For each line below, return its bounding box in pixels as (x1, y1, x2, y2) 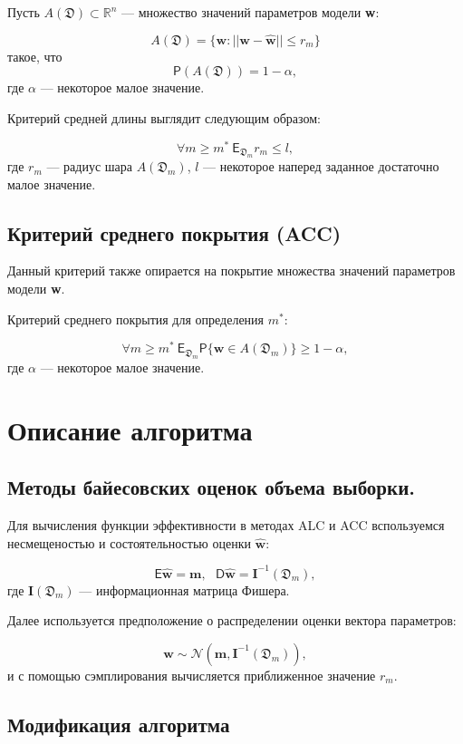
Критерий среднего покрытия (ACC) (7, 218, 342, 246)
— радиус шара (46, 157, 133, 176)
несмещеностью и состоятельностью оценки (7, 533, 251, 552)
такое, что (7, 46, 63, 65)
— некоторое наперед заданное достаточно (203, 157, 439, 176)
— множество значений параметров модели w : (121, 3, 380, 21)
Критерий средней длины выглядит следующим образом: (7, 109, 321, 127)
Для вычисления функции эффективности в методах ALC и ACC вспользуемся (7, 515, 445, 534)
